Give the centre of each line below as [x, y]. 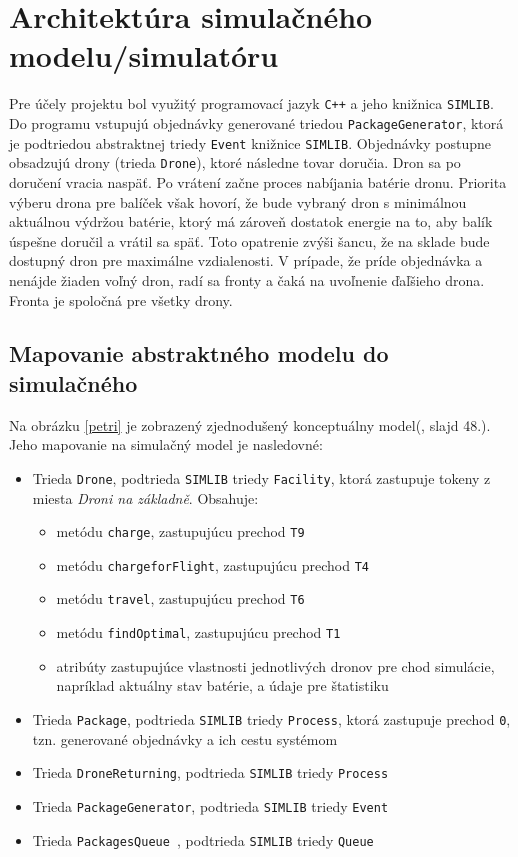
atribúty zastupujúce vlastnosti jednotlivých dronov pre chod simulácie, [275, 665]
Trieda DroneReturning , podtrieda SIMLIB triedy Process [210, 772]
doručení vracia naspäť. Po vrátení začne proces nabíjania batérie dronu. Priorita [258, 181]
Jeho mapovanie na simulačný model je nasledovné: [166, 444]
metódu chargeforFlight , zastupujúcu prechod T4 [213, 564]
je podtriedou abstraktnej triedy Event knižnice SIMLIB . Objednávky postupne [250, 142]
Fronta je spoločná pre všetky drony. [121, 299]
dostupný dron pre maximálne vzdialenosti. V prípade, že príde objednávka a [246, 260]
